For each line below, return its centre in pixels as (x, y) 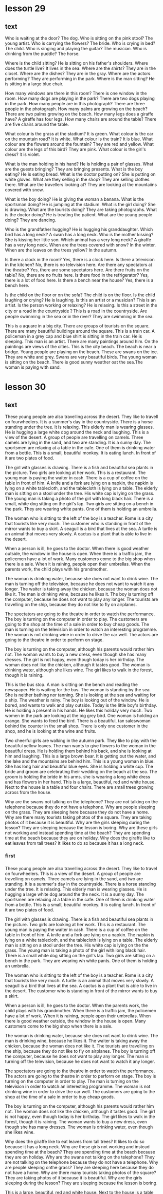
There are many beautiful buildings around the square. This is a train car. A (80, 331)
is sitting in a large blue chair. (34, 84)
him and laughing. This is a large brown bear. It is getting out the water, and (81, 756)
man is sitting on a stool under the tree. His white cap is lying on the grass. (80, 493)
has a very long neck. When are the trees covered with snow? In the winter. (81, 245)
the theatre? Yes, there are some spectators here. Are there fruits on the (77, 270)
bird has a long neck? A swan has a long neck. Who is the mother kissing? (79, 235)
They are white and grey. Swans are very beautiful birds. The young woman (81, 357)
